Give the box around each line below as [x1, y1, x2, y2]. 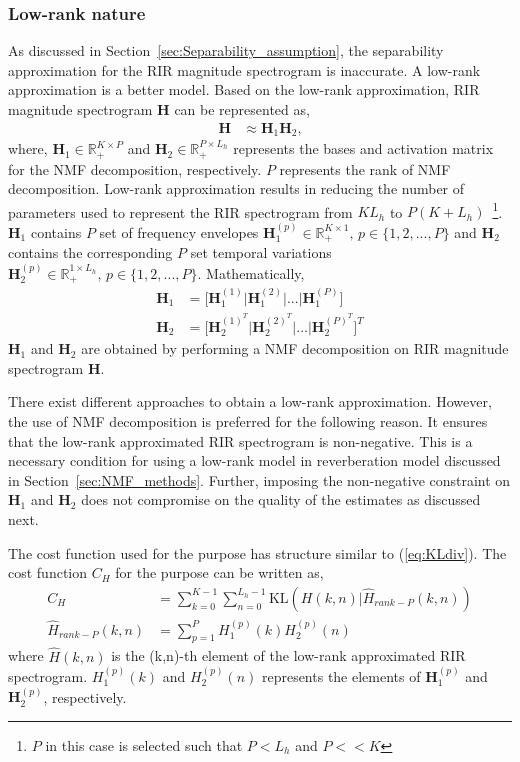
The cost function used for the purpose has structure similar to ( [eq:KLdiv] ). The [8, 542, 507, 563]
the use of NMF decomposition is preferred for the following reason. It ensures [8, 410, 488, 431]
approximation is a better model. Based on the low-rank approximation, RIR [8, 79, 480, 100]
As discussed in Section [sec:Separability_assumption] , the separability [8, 40, 444, 61]
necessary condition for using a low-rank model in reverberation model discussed [8, 450, 501, 471]
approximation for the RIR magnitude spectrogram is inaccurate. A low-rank [8, 59, 481, 80]
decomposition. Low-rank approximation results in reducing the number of [8, 178, 465, 199]
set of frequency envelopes [99, 221, 259, 242]
